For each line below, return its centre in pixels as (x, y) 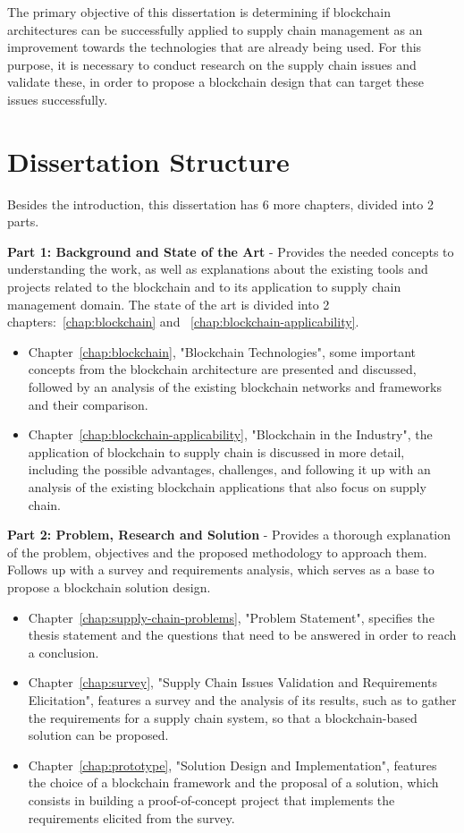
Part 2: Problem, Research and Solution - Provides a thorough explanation (229, 535)
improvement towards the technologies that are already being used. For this (215, 47)
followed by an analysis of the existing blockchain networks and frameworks (235, 387)
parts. (23, 221)
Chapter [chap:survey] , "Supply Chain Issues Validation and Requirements (232, 682)
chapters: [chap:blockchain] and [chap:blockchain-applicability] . (183, 322)
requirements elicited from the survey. (131, 817)
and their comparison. (88, 404)
